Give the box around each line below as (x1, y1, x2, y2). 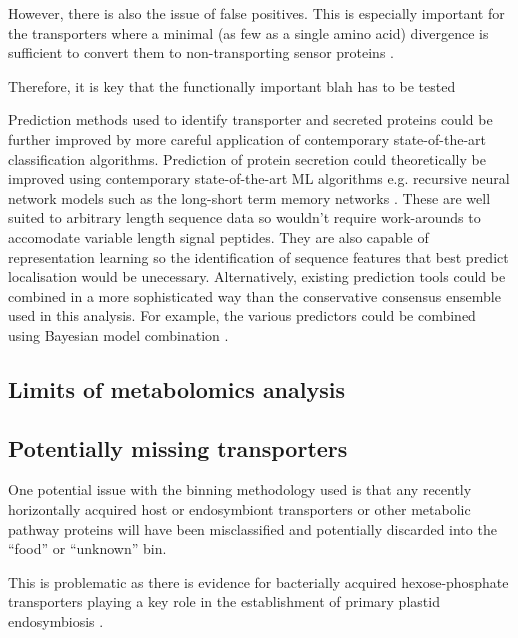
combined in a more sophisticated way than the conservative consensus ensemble (8, 285, 501, 306)
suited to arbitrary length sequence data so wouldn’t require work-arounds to (8, 207, 481, 228)
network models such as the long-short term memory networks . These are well (8, 187, 491, 208)
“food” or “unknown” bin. (8, 538, 167, 559)
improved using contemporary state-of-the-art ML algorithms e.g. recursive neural (8, 168, 510, 189)
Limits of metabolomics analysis (8, 373, 345, 404)
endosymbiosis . (8, 611, 104, 632)
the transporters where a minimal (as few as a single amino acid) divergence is (8, 22, 489, 43)
